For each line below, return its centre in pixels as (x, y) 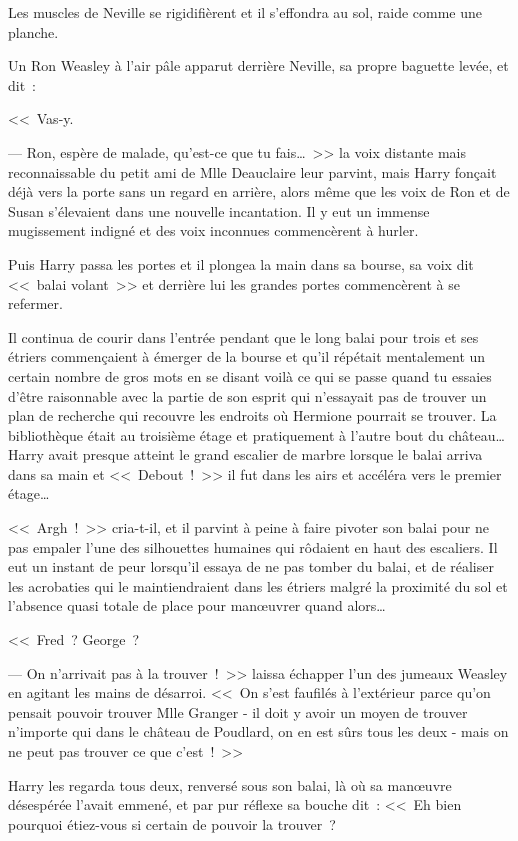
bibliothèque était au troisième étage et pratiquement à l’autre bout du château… (256, 434)
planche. (33, 31)
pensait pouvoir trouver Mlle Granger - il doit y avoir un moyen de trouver (238, 711)
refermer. (35, 303)
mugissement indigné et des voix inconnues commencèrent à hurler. (213, 230)
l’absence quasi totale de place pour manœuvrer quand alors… (197, 605)
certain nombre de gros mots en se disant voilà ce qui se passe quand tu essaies (250, 375)
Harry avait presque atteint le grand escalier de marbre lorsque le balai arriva (245, 454)
